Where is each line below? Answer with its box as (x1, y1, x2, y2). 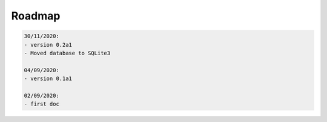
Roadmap (11, 9, 61, 22)
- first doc (24, 101, 60, 107)
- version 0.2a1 (24, 41, 73, 48)
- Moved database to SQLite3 (24, 49, 111, 56)
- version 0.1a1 (24, 75, 73, 82)
